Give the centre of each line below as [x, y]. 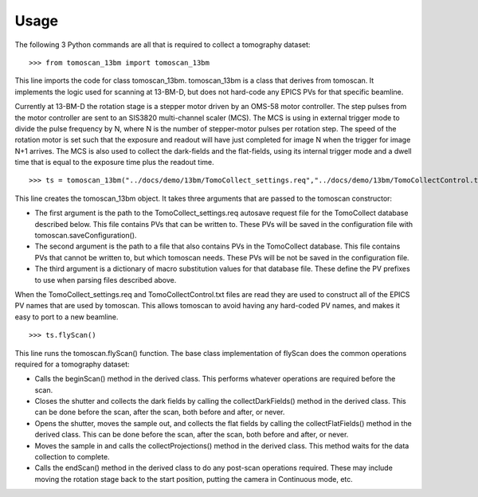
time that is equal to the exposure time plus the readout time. [114, 162]
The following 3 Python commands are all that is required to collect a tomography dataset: [163, 45]
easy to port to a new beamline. [67, 317]
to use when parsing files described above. [106, 280]
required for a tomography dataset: [72, 364]
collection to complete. [72, 457]
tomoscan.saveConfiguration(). [86, 236]
